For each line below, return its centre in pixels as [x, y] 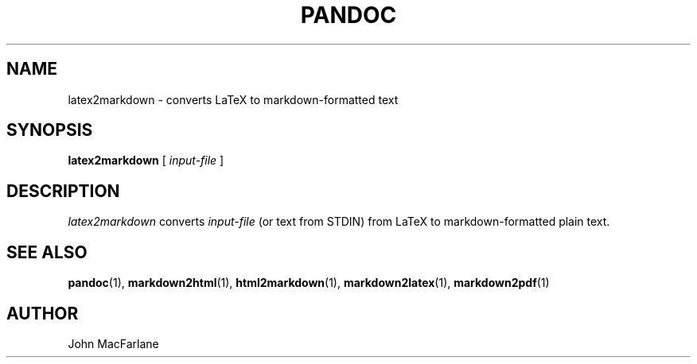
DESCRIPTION [63, 191]
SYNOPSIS [50, 130]
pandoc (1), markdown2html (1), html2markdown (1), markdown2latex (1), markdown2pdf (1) [309, 283]
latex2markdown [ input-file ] [146, 161]
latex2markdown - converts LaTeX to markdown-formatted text [233, 99]
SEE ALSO [47, 252]
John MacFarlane [113, 343]
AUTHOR [43, 313]
